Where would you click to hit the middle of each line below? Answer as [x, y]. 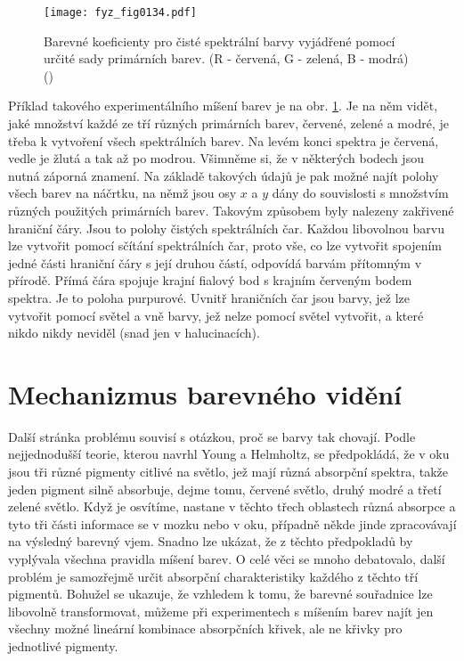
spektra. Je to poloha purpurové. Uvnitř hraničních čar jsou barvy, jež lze [209, 297]
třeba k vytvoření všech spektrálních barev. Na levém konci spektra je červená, [224, 140]
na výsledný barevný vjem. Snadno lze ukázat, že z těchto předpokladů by [211, 541]
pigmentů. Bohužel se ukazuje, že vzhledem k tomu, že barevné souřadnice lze [220, 594]
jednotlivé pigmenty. [63, 646]
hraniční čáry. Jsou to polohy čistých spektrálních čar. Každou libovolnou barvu [226, 228]
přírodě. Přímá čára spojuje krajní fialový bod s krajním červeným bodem [210, 280]
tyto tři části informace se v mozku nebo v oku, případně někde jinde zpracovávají [232, 523]
